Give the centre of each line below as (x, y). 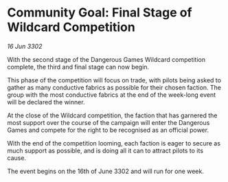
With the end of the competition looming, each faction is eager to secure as (114, 143)
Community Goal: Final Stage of (100, 13)
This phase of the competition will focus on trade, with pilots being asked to (114, 80)
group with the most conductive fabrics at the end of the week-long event (112, 95)
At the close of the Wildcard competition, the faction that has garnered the (112, 115)
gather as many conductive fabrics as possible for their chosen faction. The (114, 87)
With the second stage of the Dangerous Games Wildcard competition (106, 59)
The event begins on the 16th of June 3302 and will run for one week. (106, 171)
